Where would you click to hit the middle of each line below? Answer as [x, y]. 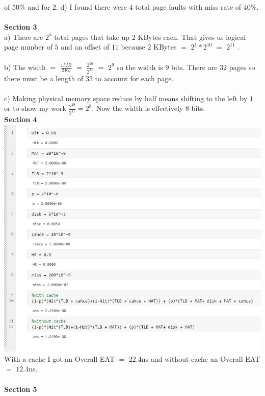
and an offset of [85, 47]
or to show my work [35, 108]
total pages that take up [92, 37]
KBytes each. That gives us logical [192, 37]
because [133, 47]
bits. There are [194, 67]
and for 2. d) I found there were [77, 7]
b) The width [25, 67]
